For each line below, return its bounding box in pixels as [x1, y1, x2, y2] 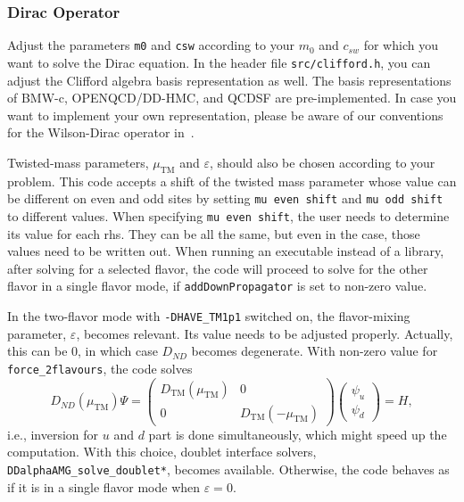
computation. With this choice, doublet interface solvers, [7, 442, 317, 461]
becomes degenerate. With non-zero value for [191, 342, 438, 360]
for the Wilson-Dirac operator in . [7, 123, 195, 142]
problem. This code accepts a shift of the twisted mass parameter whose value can [7, 171, 457, 190]
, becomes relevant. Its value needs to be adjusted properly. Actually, [76, 324, 453, 342]
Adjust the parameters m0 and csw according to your [7, 36, 294, 54]
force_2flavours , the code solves [7, 358, 193, 377]
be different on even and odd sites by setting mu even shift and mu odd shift [7, 189, 443, 208]
